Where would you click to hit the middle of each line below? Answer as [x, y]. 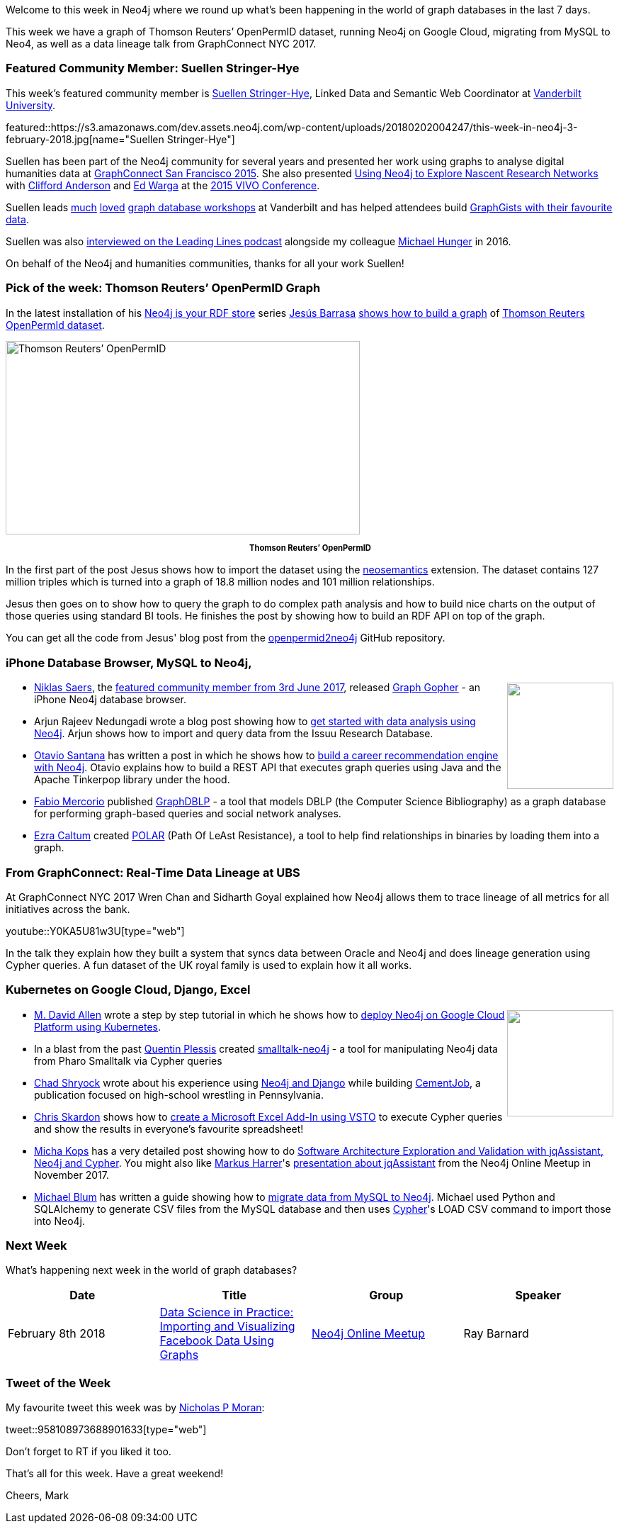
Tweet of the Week [58, 1383]
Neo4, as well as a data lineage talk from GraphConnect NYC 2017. [161, 44]
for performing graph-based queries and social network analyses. [188, 814]
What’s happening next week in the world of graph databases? [152, 1270]
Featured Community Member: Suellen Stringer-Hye [153, 68]
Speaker [538, 1295]
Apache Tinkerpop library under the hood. [132, 780]
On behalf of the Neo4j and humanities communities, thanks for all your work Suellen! [205, 263]
